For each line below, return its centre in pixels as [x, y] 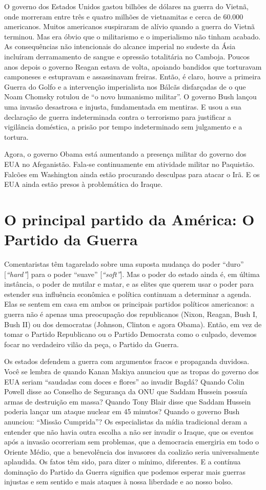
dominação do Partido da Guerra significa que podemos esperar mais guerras [125, 471]
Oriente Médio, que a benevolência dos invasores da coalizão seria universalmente [132, 451]
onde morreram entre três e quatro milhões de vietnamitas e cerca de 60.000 [124, 16]
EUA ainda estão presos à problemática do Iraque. [84, 184]
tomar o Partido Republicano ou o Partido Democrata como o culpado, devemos [130, 334]
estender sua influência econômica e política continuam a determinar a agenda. [128, 294]
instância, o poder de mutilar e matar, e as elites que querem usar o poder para [129, 284]
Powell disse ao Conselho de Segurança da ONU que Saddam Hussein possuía [126, 391]
